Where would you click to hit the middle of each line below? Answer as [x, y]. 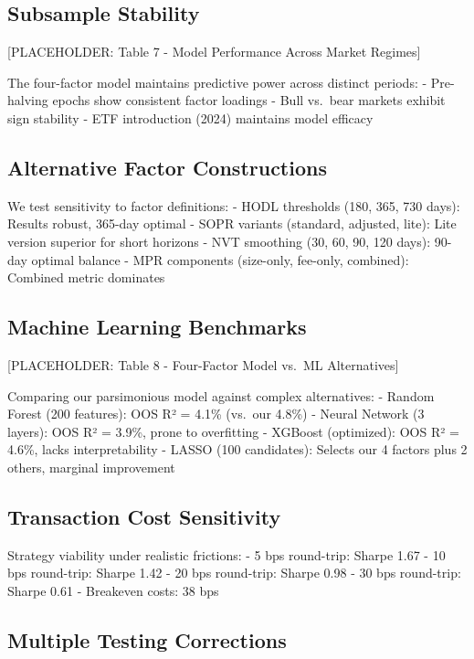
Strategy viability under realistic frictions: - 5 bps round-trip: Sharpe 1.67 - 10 [226, 554]
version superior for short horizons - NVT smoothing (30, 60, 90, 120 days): [219, 241]
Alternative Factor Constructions [167, 167]
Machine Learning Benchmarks [157, 327]
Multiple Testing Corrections [147, 639]
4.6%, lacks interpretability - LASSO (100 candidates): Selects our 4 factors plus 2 [237, 449]
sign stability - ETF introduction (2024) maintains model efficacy [190, 117]
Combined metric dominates [86, 277]
